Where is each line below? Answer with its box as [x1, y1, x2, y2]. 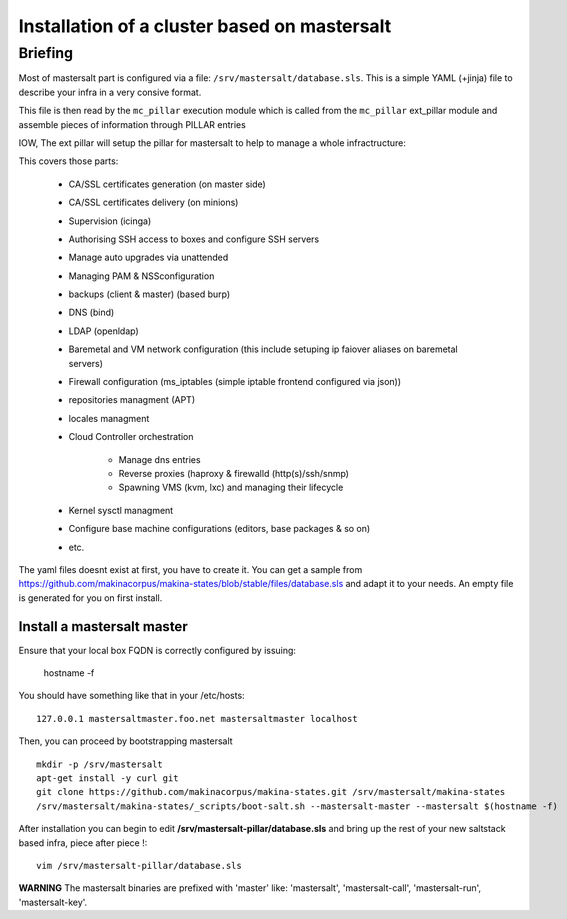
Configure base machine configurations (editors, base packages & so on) [68, 523, 371, 535]
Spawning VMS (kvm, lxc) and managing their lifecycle [118, 481, 344, 494]
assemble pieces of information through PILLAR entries [18, 118, 247, 130]
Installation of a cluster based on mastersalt [18, 15, 392, 37]
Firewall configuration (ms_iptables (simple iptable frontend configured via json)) [68, 376, 402, 388]
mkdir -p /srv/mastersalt [36, 758, 164, 770]
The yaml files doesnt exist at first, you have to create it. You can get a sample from [18, 563, 363, 575]
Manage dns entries [118, 453, 201, 465]
